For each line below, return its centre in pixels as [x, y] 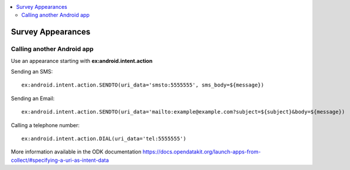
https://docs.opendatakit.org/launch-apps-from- [202, 152]
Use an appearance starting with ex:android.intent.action [82, 61]
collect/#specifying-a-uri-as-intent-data [60, 160]
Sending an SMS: [32, 71]
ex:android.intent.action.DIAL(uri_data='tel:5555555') [104, 139]
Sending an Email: [33, 98]
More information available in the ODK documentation [76, 152]
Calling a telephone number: [45, 125]
